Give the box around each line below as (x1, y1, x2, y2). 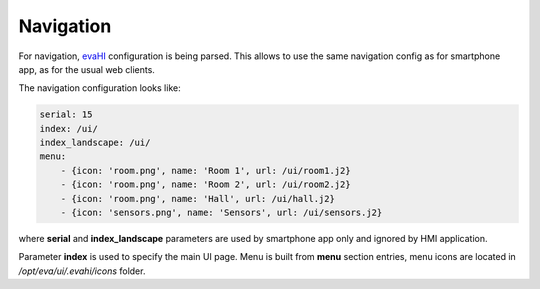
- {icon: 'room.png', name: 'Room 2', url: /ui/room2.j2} (60, 179, 351, 190)
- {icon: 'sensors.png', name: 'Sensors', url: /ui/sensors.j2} (60, 207, 383, 219)
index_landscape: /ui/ (39, 137, 151, 149)
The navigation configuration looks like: (18, 82, 181, 94)
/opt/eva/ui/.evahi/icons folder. (18, 265, 146, 277)
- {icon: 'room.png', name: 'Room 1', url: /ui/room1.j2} (60, 165, 351, 176)
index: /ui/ (39, 123, 99, 134)
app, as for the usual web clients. (18, 63, 155, 75)
